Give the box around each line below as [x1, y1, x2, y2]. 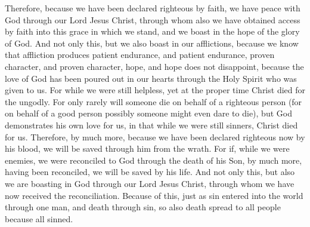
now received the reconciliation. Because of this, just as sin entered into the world [5, 189, 303, 201]
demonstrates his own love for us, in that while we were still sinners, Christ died [5, 118, 298, 131]
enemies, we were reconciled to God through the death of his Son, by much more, [5, 154, 302, 166]
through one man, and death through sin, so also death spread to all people [5, 201, 281, 213]
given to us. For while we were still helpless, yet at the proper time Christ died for [5, 84, 305, 96]
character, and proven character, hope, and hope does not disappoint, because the [5, 60, 304, 72]
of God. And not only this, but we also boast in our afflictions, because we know [5, 36, 299, 49]
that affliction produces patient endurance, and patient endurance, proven [5, 48, 275, 61]
